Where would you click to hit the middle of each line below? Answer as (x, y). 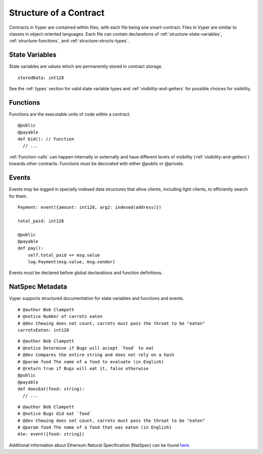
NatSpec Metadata (38, 287)
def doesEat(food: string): (51, 389)
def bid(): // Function (46, 139)
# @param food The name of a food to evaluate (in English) (91, 362)
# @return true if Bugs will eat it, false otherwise (83, 368)
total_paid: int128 (41, 221)
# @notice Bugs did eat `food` (55, 414)
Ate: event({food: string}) (51, 434)
